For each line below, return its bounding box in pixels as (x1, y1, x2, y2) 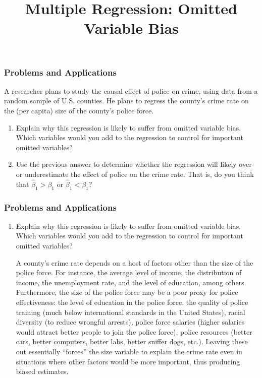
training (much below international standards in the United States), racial (16, 306, 245, 317)
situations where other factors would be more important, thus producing (16, 356, 240, 366)
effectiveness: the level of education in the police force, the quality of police (16, 297, 248, 307)
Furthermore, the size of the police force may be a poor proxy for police (16, 287, 238, 297)
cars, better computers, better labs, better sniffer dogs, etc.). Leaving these (16, 336, 248, 347)
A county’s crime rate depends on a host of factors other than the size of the (16, 257, 253, 268)
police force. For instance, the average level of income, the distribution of (16, 267, 242, 278)
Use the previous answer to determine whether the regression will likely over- (16, 159, 254, 169)
